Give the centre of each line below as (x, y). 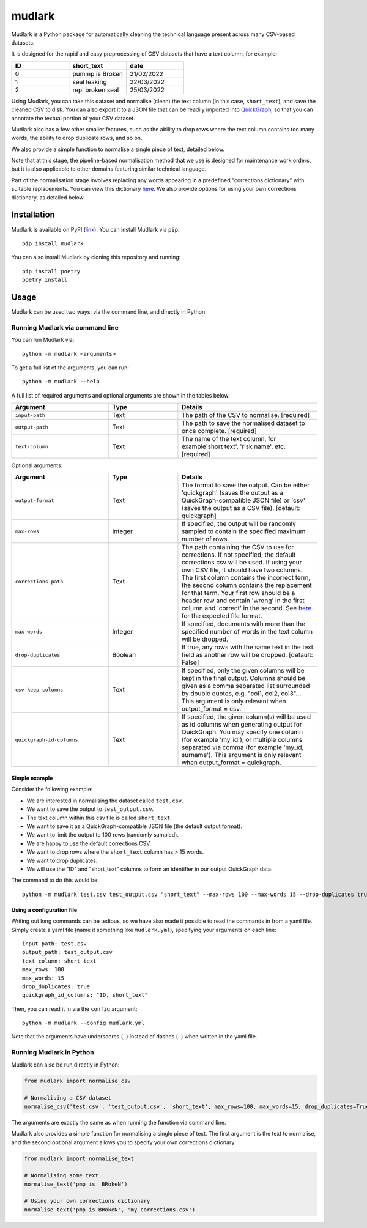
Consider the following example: (52, 790)
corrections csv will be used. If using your (242, 563)
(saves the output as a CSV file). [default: (241, 508)
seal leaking (90, 81)
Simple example (32, 778)
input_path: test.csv (54, 944)
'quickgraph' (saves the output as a (232, 493)
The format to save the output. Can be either (246, 485)
